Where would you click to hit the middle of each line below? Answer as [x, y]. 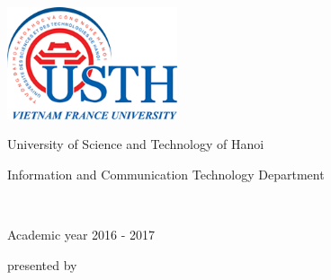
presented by [42, 264]
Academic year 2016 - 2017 [81, 235]
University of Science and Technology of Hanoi [136, 144]
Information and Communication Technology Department [166, 174]
